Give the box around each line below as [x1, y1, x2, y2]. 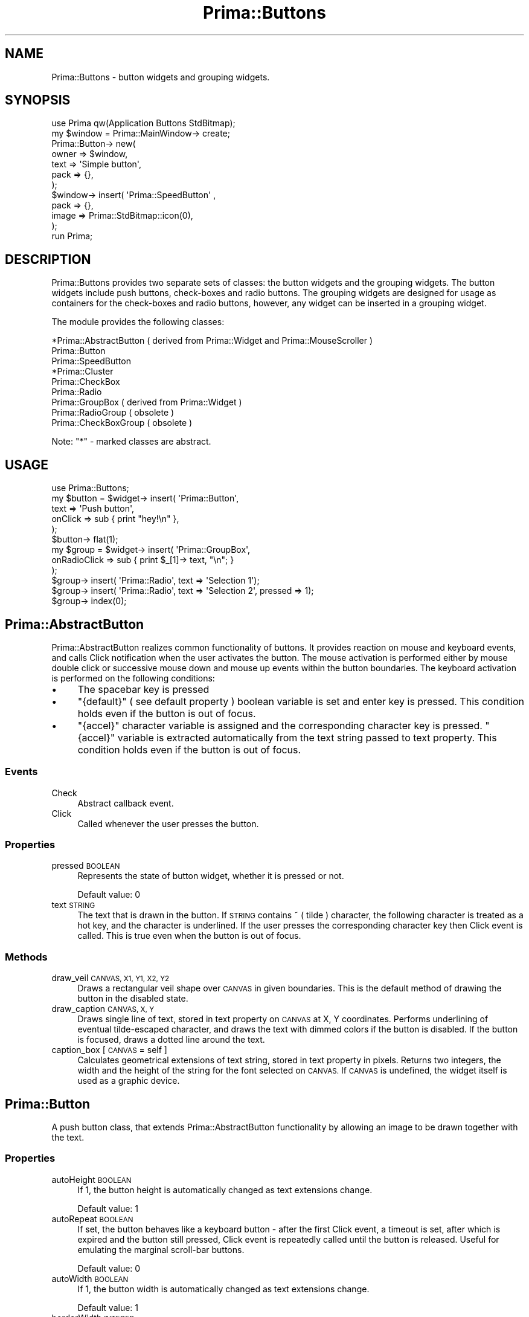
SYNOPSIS [5, 92, 71, 108]
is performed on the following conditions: [51, 672, 215, 683]
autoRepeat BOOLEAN [51, 1213, 133, 1224]
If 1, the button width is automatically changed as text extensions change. [77, 1283, 370, 1294]
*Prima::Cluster [51, 366, 114, 377]
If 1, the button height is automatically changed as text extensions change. [77, 1184, 373, 1195]
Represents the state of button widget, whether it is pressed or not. [77, 871, 344, 881]
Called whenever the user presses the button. [77, 818, 259, 829]
